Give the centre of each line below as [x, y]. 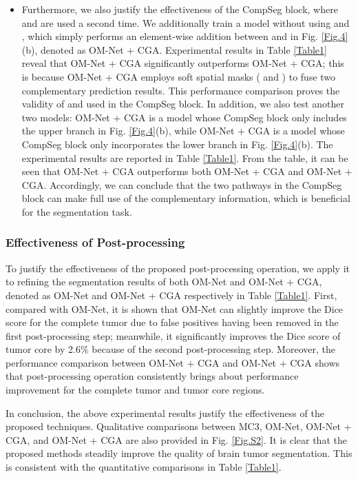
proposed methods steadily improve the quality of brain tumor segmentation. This [179, 453]
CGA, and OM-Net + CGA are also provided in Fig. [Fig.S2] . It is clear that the [176, 439]
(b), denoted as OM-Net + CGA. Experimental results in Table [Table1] [174, 49]
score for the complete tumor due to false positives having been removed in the [172, 322]
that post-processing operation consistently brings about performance [152, 376]
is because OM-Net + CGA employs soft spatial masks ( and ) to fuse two [179, 76]
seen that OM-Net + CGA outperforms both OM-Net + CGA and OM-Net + [187, 171]
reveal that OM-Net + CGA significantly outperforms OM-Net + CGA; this [183, 63]
